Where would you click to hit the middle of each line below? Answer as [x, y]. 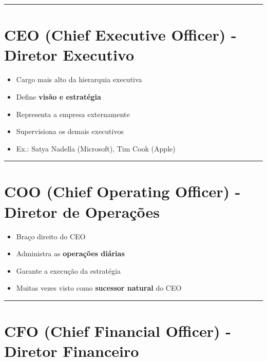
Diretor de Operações [82, 211]
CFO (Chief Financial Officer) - [118, 331]
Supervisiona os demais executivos [70, 131]
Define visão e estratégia [59, 96]
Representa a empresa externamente [73, 114]
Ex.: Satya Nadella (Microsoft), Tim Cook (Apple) [96, 148]
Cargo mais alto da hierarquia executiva [79, 79]
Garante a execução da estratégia [69, 270]
